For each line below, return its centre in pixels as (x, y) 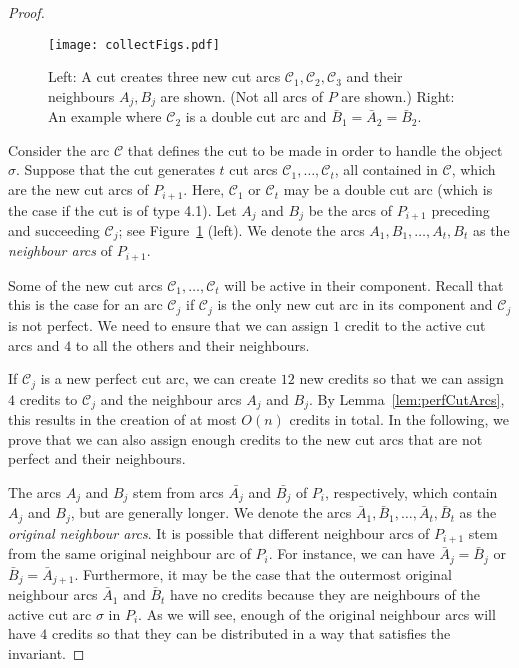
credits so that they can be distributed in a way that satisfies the (251, 633)
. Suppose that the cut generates (115, 169)
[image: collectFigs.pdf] (134, 44)
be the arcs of (350, 209)
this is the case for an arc (85, 304)
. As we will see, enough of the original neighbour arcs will (317, 613)
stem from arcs (178, 491)
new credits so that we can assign (401, 378)
